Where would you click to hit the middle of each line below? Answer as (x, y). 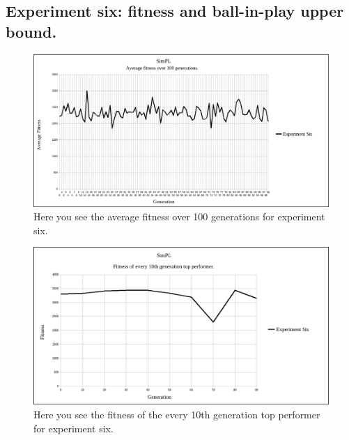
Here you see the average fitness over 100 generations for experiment (179, 217)
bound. (31, 31)
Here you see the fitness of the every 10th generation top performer (177, 415)
